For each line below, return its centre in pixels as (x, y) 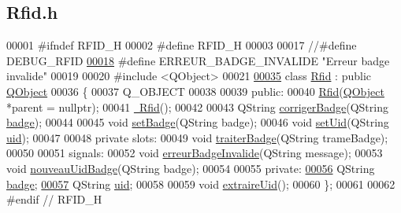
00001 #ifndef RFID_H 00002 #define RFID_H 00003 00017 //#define (182, 45)
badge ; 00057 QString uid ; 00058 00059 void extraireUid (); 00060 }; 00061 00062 (201, 184)
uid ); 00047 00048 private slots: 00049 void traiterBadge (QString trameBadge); (197, 137)
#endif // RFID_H (54, 199)
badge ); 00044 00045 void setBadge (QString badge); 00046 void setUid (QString (198, 122)
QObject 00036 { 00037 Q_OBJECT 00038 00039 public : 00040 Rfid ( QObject (195, 91)
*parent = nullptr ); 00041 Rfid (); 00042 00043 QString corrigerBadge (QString (197, 106)
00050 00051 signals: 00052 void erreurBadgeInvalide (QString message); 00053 (195, 153)
